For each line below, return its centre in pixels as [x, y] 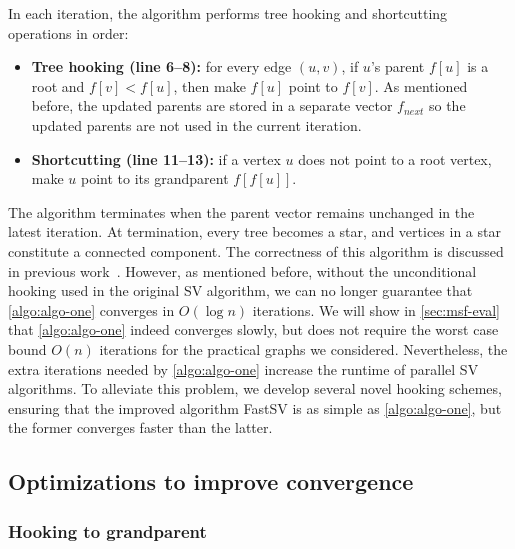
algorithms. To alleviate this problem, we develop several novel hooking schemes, [255, 388]
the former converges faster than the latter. [140, 427]
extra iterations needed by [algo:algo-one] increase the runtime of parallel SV [243, 368]
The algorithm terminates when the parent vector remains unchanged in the [241, 211]
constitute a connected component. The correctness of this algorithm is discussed [256, 250]
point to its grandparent [155, 178]
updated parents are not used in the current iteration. [196, 124]
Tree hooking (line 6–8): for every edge [161, 66]
